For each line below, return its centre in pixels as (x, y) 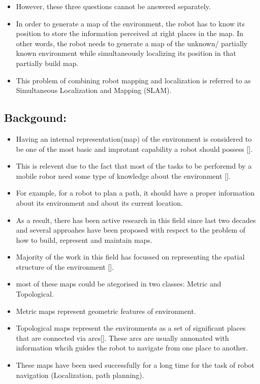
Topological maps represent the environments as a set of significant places (131, 328)
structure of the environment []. (65, 266)
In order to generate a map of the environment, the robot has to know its (130, 23)
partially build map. (47, 63)
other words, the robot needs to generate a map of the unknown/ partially (132, 43)
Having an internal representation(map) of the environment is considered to (134, 138)
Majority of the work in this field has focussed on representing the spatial (130, 257)
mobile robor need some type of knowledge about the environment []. (123, 175)
